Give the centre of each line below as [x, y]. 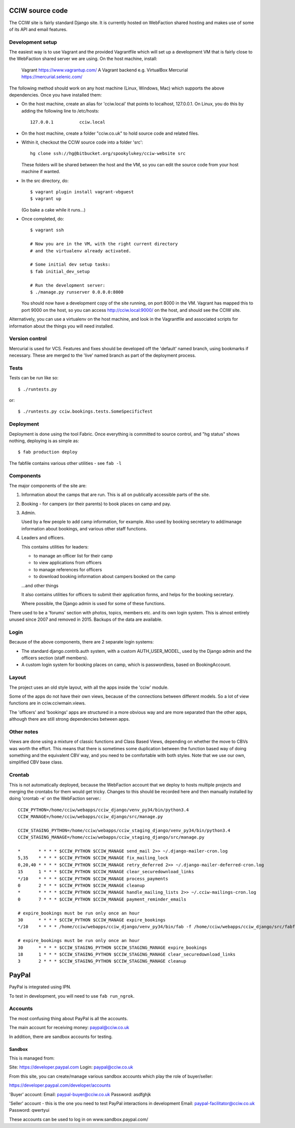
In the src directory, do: [45, 181]
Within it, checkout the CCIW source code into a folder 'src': [82, 142]
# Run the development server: [68, 285]
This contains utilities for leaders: [55, 547]
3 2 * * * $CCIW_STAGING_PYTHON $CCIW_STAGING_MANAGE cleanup [102, 961]
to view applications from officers [68, 563]
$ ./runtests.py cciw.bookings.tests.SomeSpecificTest [85, 412]
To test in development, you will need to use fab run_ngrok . [72, 996]
